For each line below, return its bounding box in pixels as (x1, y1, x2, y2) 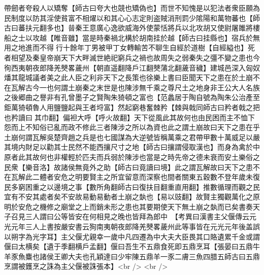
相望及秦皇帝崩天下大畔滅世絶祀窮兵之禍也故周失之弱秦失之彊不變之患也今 (11, 52, 260, 62)
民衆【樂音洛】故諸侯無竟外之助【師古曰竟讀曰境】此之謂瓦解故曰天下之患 (4, 161, 253, 172)
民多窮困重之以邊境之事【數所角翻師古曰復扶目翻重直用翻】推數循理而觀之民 (4, 181, 260, 192)
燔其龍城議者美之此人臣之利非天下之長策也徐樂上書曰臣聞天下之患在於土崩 (4, 72, 253, 83)
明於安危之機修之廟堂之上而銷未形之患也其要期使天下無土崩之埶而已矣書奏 (4, 201, 253, 212)
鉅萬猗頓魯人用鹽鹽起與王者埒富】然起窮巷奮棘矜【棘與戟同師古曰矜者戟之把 (4, 101, 260, 112)
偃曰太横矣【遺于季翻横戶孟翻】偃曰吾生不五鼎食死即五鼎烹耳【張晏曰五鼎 (4, 241, 253, 252)
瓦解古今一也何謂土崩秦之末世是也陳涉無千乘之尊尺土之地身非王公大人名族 (11, 82, 260, 92)
